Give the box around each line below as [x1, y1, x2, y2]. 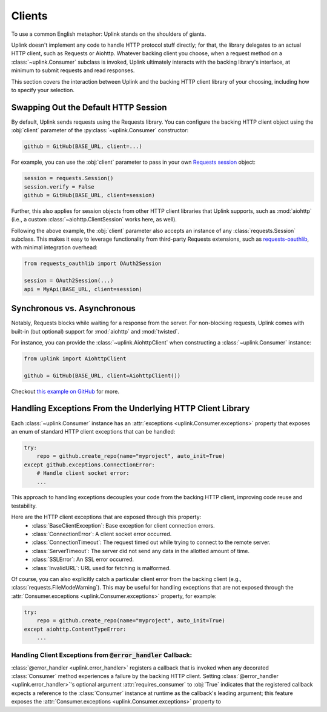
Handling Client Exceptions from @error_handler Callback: [11, 651, 193, 659]
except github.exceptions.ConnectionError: [24, 461, 156, 468]
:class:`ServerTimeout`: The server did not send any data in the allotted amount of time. [31, 547, 249, 554]
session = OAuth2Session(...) [24, 277, 114, 284]
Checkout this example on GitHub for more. [11, 388, 119, 395]
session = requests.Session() [24, 175, 114, 182]
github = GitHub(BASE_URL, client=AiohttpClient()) [24, 372, 181, 379]
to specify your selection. [11, 86, 75, 93]
